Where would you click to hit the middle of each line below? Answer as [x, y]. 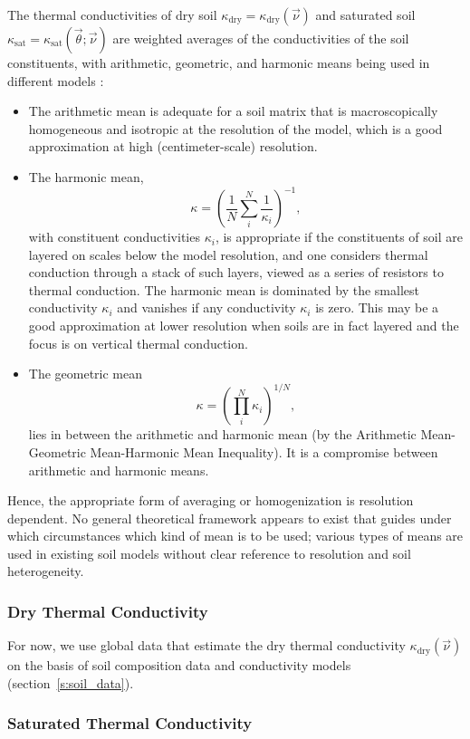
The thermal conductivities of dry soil [112, 14]
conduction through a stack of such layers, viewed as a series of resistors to [236, 272]
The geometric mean [86, 374]
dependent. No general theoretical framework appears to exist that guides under [230, 518]
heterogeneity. [46, 571]
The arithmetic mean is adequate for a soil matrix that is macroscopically [233, 111]
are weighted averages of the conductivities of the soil [261, 38]
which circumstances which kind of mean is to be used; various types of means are [235, 536]
